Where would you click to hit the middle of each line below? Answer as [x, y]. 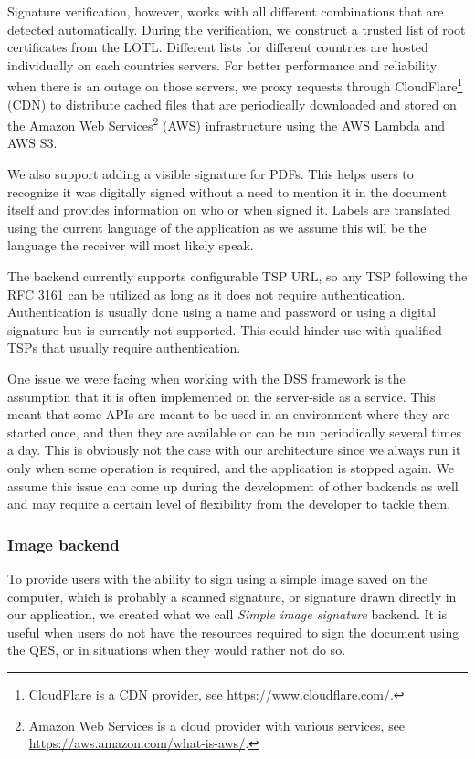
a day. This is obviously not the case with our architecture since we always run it [234, 450]
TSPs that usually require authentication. [124, 348]
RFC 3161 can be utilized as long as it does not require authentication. [206, 294]
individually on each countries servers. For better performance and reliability [222, 64]
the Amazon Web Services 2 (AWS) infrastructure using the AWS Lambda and [226, 124]
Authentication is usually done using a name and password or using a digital [222, 312]
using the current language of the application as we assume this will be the [217, 227]
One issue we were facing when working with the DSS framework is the [206, 378]
